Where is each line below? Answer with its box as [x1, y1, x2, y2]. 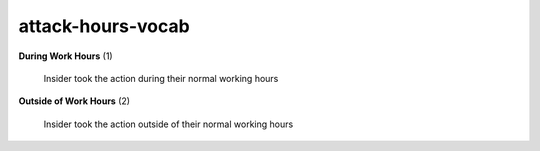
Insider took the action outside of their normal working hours [43, 118, 294, 130]
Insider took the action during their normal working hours [43, 72, 279, 84]
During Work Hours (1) [18, 50, 114, 62]
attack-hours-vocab [18, 15, 190, 37]
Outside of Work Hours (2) [18, 95, 130, 107]
